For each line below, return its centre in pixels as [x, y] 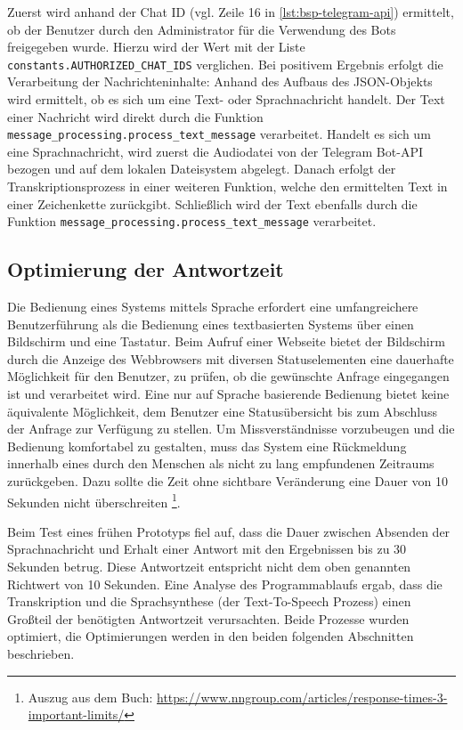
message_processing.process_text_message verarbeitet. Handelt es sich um [219, 134]
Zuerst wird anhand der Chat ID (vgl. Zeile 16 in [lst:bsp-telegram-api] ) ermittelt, [231, 12]
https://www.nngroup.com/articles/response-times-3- [302, 697]
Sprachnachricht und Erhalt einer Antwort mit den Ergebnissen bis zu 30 [207, 549]
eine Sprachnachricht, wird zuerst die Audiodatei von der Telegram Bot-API [215, 151]
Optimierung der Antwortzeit [146, 269]
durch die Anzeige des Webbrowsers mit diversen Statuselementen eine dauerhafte [231, 358]
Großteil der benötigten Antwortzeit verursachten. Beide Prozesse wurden [208, 618]
